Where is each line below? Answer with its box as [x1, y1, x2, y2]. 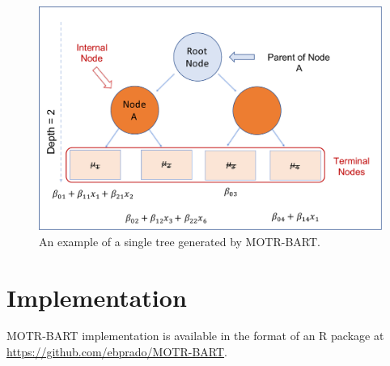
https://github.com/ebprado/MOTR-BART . [6, 343, 227, 360]
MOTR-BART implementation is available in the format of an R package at [6, 327, 384, 344]
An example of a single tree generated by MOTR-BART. [39, 232, 320, 249]
